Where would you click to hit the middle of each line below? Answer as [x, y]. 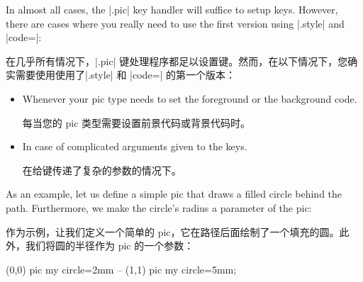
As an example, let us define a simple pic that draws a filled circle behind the [174, 194]
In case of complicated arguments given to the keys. [135, 146]
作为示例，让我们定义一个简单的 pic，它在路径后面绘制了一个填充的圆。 [173, 231]
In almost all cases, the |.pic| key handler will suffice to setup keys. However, [172, 9]
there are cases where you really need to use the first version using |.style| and [175, 23]
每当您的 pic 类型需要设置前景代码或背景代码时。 [136, 122]
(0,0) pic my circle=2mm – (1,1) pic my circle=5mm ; [121, 269]
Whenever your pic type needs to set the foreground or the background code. [190, 98]
